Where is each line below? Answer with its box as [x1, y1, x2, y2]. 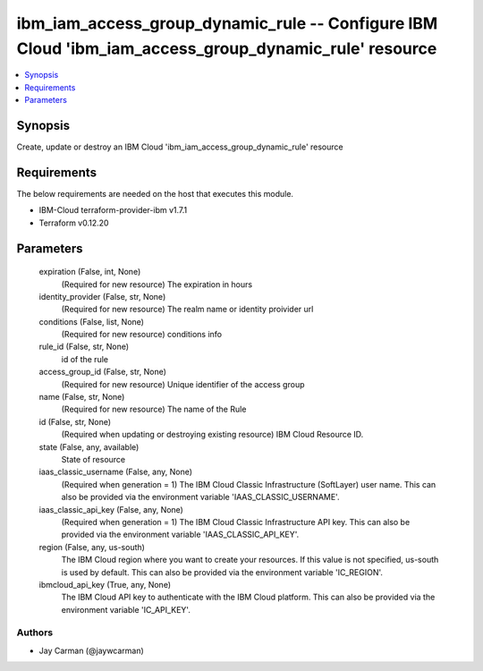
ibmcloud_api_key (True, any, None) [38, 579, 172, 590]
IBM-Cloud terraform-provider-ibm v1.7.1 [38, 205, 188, 216]
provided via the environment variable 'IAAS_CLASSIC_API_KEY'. [61, 529, 300, 540]
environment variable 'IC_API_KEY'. [61, 604, 191, 615]
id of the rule [61, 353, 109, 364]
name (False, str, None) [38, 392, 125, 403]
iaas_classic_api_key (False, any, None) [38, 504, 183, 514]
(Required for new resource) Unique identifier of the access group [61, 378, 305, 389]
